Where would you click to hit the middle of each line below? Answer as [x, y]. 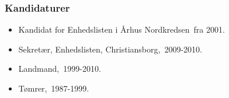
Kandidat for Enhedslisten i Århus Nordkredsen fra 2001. [122, 29]
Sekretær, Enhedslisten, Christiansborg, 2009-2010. [110, 49]
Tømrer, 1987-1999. [54, 88]
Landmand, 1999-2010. [60, 69]
